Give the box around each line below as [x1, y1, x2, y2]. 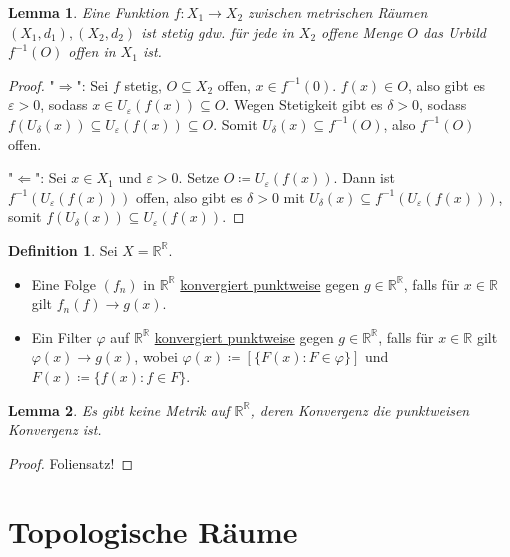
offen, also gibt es [136, 186, 243, 207]
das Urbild [423, 21, 486, 42]
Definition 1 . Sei [8, 239, 118, 260]
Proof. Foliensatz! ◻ [8, 452, 134, 473]
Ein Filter [31, 326, 92, 347]
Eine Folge [31, 273, 96, 294]
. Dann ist [333, 167, 395, 188]
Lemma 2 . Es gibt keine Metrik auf [8, 399, 230, 420]
